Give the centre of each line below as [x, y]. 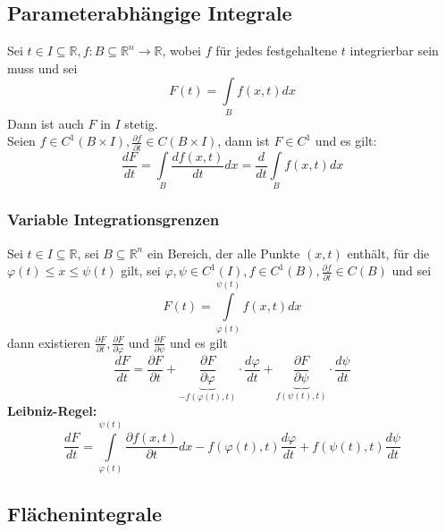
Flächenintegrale [85, 513]
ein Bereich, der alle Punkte [223, 253]
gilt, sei [141, 270]
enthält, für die [388, 253]
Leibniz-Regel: [52, 411]
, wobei [182, 51]
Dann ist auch [46, 123]
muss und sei [42, 68]
